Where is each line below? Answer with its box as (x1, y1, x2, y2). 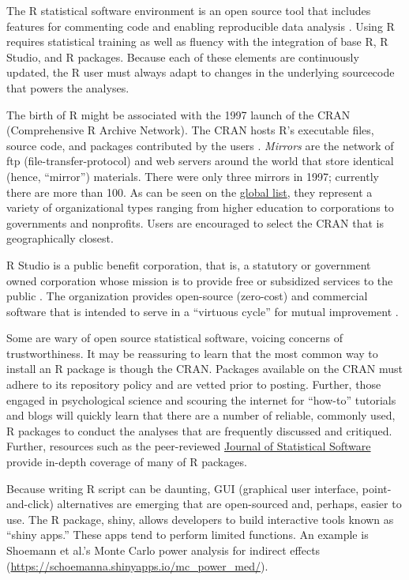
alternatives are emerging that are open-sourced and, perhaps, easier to (57, 495, 402, 512)
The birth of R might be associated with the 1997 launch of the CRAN (6, 106, 351, 122)
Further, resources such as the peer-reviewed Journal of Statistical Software (6, 438, 371, 454)
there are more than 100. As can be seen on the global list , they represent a (6, 183, 373, 200)
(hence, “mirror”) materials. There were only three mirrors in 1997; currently (6, 168, 379, 184)
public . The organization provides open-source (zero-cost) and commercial (6, 288, 368, 304)
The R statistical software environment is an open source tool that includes (6, 2, 371, 18)
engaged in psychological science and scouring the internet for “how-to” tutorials (6, 391, 396, 408)
